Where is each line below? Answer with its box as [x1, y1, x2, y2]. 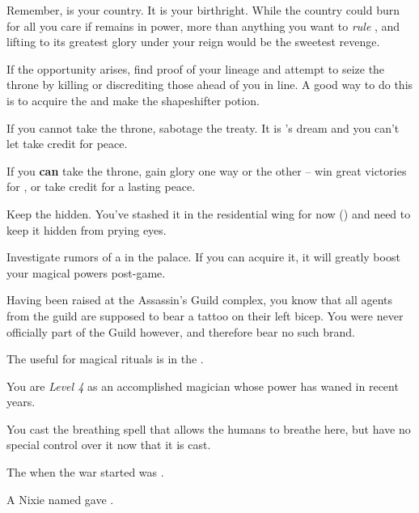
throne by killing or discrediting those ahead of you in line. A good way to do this [6, 76, 413, 93]
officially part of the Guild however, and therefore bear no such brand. [6, 323, 355, 340]
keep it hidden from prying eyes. [6, 221, 167, 238]
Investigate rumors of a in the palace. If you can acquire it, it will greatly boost [6, 248, 400, 265]
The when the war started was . [6, 464, 164, 481]
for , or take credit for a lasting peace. [6, 178, 196, 195]
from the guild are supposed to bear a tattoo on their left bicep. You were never [6, 307, 404, 324]
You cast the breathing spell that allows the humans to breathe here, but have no [6, 420, 411, 437]
